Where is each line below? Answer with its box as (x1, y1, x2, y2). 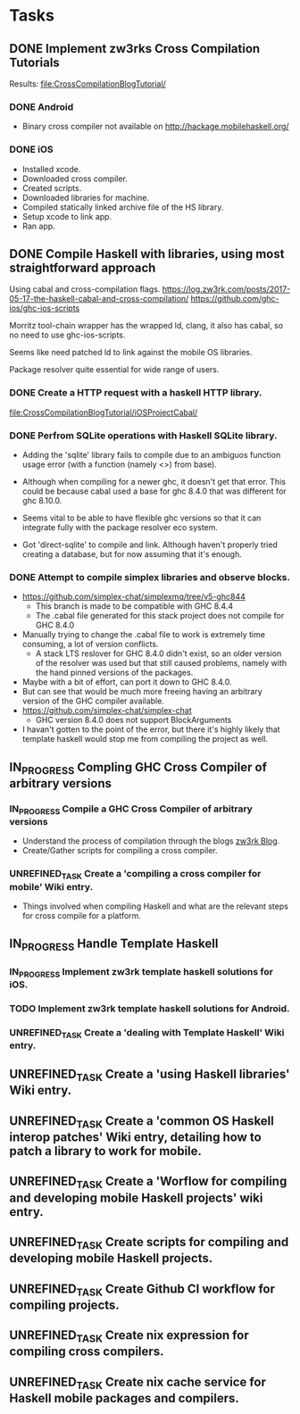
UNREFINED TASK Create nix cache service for (9, 1374, 266, 1392)
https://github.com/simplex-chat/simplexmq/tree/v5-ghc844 (21, 591, 246, 603)
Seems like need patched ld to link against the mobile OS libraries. (9, 347, 253, 358)
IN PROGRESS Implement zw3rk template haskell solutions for (9, 965, 274, 979)
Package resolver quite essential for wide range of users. (9, 364, 220, 375)
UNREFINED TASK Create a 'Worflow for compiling (9, 1174, 287, 1192)
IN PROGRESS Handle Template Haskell (9, 936, 219, 953)
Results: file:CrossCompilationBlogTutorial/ (9, 79, 167, 89)
